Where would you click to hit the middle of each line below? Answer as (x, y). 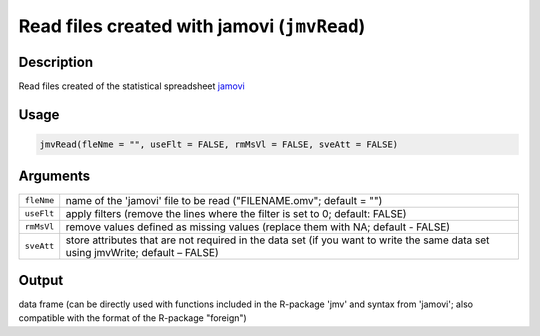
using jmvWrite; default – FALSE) (142, 252)
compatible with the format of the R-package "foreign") (132, 318)
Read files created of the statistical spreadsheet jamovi (131, 86)
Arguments (54, 176)
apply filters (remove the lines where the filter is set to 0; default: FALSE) (236, 213)
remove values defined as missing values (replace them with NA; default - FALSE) (257, 227)
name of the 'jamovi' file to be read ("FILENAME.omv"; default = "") (224, 200)
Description (56, 61)
